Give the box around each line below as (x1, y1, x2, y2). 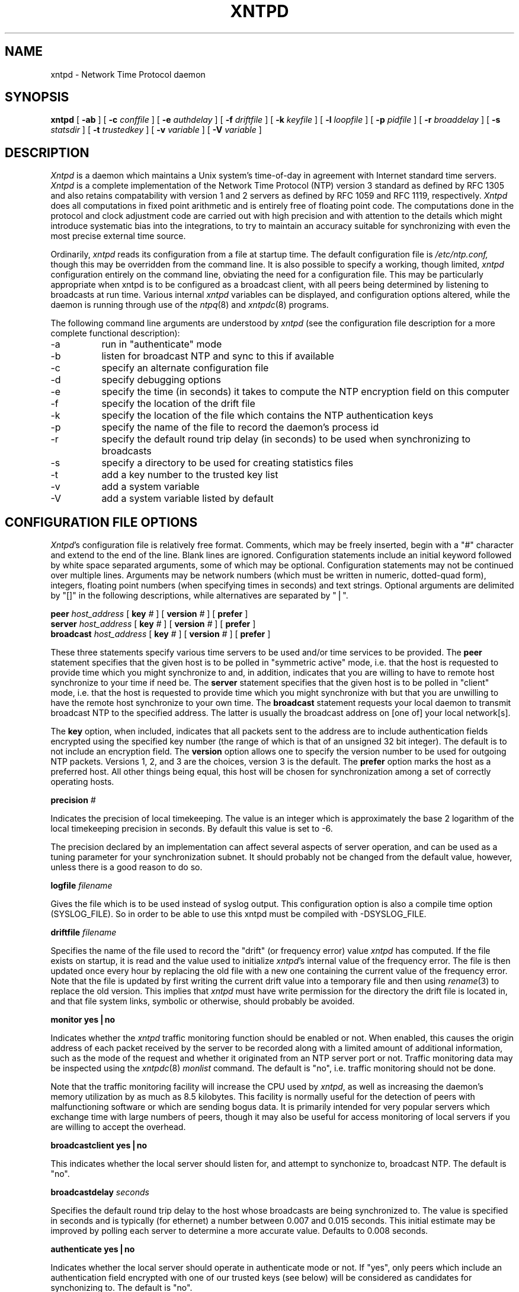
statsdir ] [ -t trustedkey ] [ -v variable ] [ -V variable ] (50, 125, 262, 135)
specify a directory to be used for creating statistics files (101, 457, 354, 469)
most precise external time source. (50, 231, 186, 241)
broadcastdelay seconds (50, 1187, 149, 1198)
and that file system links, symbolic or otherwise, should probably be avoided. (50, 996, 355, 1007)
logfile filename (50, 880, 113, 891)
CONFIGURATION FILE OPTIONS (5, 514, 198, 530)
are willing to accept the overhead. (50, 1122, 186, 1132)
